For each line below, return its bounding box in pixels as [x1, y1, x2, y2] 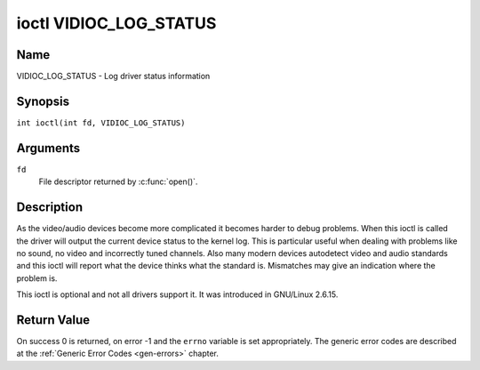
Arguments [16, 141, 81, 156]
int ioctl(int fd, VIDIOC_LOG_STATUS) [16, 117, 186, 128]
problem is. [16, 272, 58, 284]
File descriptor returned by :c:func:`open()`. [38, 176, 198, 187]
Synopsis [16, 93, 70, 109]
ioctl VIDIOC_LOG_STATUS [16, 13, 217, 33]
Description [16, 200, 84, 215]
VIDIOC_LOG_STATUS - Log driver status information [16, 71, 211, 82]
